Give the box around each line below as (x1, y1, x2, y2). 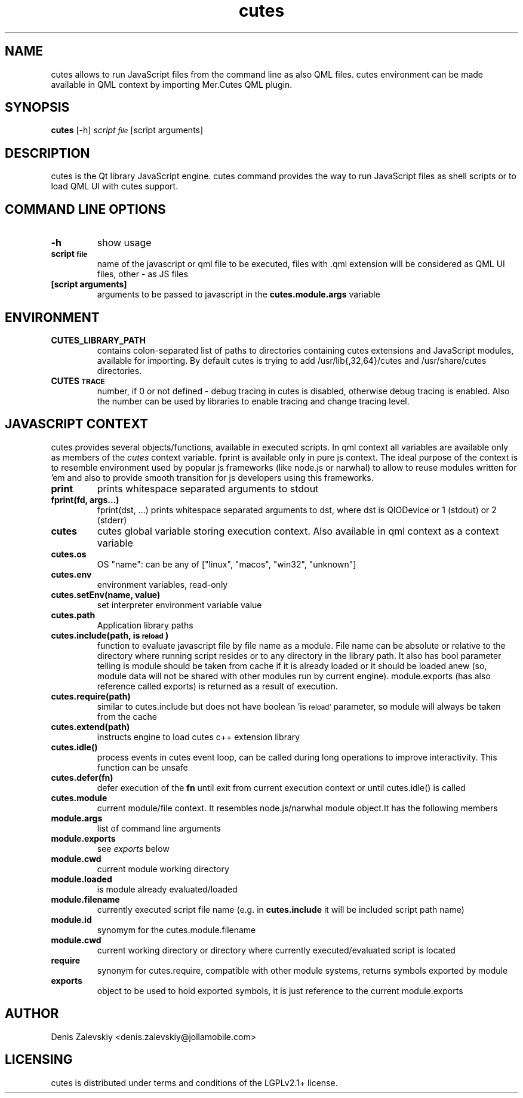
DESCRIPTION (5, 145, 90, 161)
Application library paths (97, 619, 193, 630)
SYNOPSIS (5, 100, 70, 115)
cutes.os (51, 548, 87, 559)
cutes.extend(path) (51, 721, 130, 732)
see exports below (97, 843, 170, 854)
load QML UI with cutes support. (51, 181, 179, 192)
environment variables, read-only (97, 579, 228, 590)
